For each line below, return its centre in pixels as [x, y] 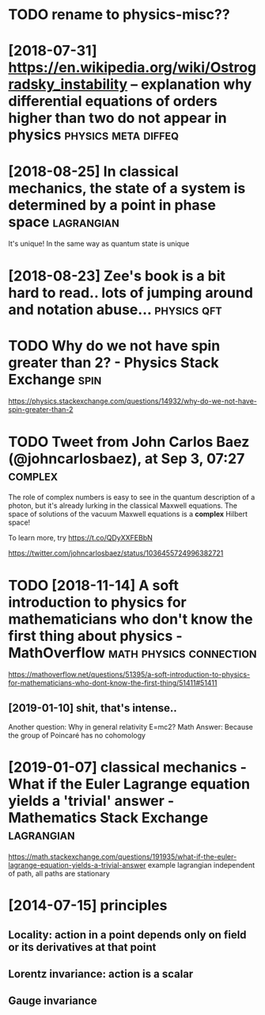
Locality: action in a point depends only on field [127, 935]
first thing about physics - [96, 636]
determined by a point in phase [112, 205]
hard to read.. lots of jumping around [131, 293]
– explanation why [191, 84]
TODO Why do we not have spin [114, 345]
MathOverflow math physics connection [132, 652]
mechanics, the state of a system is [127, 188]
